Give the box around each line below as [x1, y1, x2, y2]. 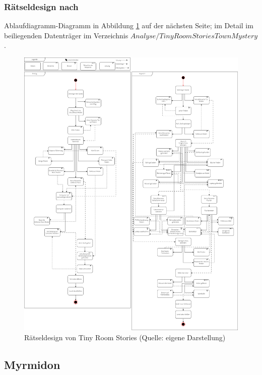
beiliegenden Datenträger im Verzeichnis [4, 30, 128, 40]
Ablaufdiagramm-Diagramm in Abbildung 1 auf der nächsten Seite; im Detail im [4, 20, 253, 31]
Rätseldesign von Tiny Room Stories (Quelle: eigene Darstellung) [24, 332, 226, 342]
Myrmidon [4, 356, 60, 372]
